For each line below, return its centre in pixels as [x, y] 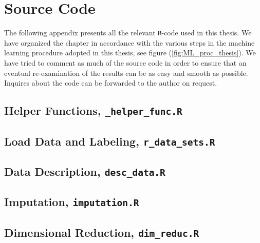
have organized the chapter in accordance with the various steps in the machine [129, 42]
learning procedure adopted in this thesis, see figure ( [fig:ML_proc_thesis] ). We [130, 53]
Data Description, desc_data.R [85, 171]
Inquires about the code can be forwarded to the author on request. [111, 83]
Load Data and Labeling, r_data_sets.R [110, 141]
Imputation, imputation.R [72, 202]
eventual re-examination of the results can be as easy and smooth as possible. [126, 73]
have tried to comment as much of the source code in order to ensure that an [125, 62]
